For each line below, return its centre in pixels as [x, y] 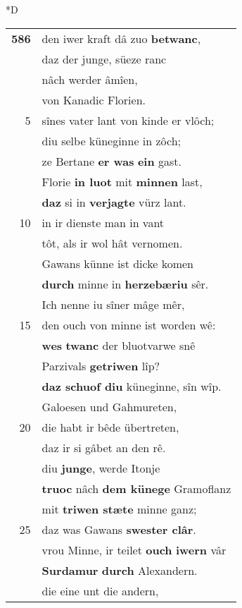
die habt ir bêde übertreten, [110, 427]
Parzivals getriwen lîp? [101, 365]
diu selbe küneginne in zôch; [112, 140]
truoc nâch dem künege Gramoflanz [136, 488]
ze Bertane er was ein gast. [112, 161]
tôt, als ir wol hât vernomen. [112, 243]
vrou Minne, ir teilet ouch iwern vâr [134, 549]
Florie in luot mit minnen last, [122, 181]
